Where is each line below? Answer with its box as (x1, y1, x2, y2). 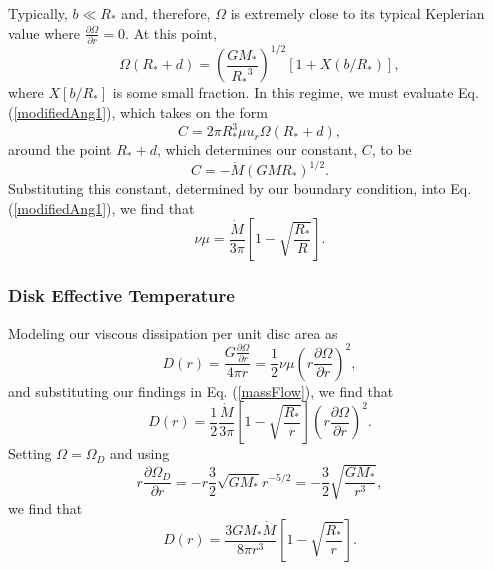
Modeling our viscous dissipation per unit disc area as (8, 322, 338, 343)
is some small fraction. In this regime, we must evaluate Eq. (112, 82, 479, 103)
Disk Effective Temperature (8, 283, 235, 308)
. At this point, (125, 22, 217, 43)
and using (110, 443, 170, 464)
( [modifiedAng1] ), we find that (8, 197, 195, 218)
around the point (8, 139, 112, 160)
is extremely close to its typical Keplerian (230, 3, 485, 23)
